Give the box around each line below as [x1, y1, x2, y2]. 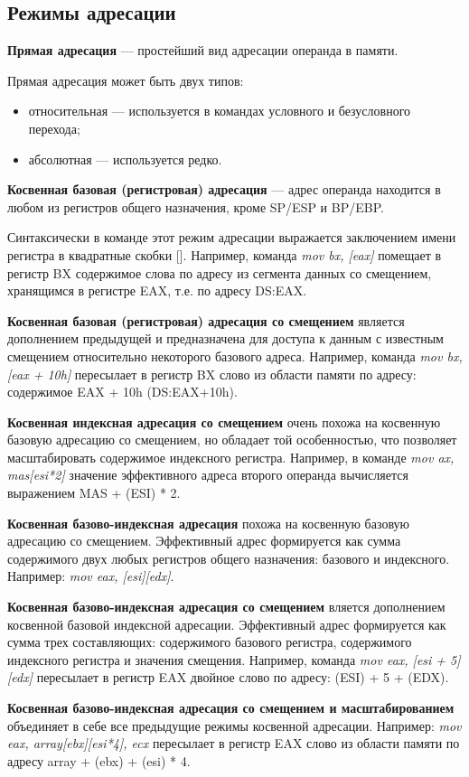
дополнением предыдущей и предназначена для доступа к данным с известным [7, 329, 444, 348]
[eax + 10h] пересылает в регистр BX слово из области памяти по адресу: [7, 364, 417, 383]
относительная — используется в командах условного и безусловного [28, 101, 411, 120]
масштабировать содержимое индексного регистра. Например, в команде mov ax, [7, 447, 455, 466]
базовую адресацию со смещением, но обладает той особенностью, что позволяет [7, 430, 457, 449]
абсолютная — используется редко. [28, 149, 222, 168]
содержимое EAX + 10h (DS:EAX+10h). [7, 382, 238, 401]
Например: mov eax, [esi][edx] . [7, 566, 174, 585]
